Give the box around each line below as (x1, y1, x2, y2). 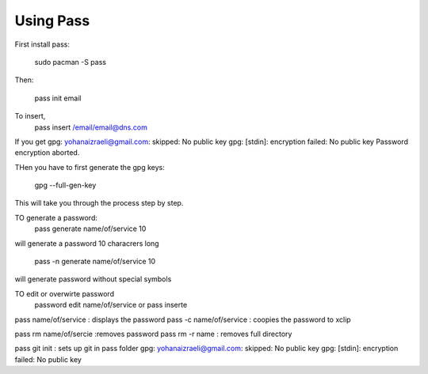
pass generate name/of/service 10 (34, 224, 147, 233)
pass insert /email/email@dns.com (34, 123, 148, 132)
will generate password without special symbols (14, 274, 172, 284)
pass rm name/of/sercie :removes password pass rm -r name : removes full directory (14, 329, 292, 338)
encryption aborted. (14, 148, 80, 157)
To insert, (14, 111, 46, 121)
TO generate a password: (14, 213, 98, 222)
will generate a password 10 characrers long (14, 238, 159, 248)
